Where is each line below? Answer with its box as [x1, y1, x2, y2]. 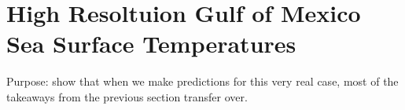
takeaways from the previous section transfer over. [6, 88, 248, 104]
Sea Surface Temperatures [6, 27, 296, 60]
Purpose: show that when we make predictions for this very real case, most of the [6, 73, 399, 90]
